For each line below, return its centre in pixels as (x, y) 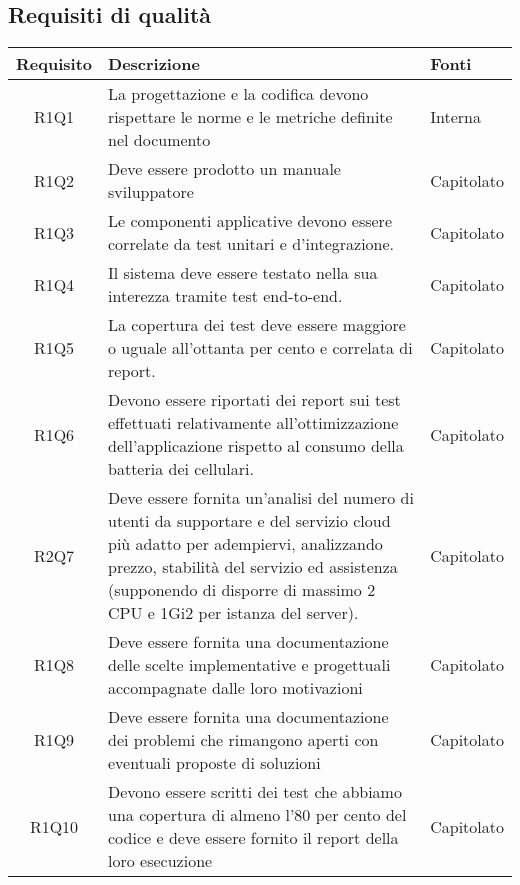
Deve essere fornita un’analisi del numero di (261, 498)
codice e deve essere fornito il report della (253, 838)
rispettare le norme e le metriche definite (250, 117)
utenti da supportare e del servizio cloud (249, 521)
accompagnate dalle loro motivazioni (235, 688)
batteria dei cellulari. (181, 469)
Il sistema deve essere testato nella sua (243, 273)
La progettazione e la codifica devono (238, 94)
